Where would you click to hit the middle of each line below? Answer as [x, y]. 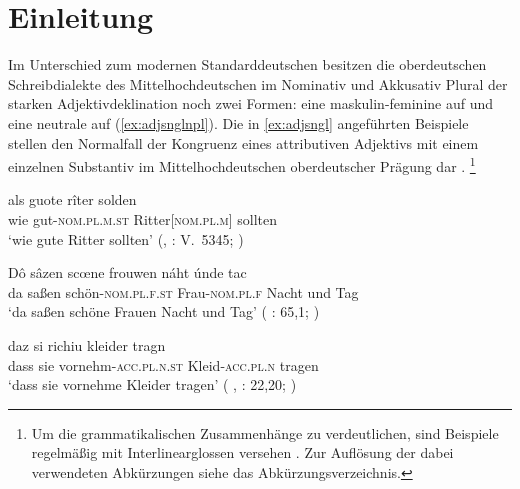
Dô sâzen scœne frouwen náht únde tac [127, 272]
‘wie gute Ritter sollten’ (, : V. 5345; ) [126, 238]
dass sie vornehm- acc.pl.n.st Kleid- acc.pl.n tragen [163, 364]
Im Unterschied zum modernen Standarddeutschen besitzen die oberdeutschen [247, 64]
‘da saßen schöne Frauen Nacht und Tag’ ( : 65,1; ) [164, 311]
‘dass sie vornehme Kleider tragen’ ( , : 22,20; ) [152, 384]
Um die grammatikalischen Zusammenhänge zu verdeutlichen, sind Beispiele [265, 432]
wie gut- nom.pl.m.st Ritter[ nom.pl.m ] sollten [143, 218]
